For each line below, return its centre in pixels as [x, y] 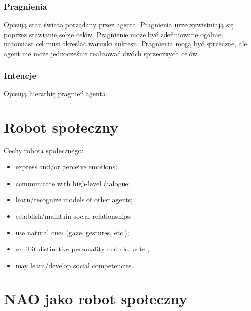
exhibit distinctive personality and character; [83, 249]
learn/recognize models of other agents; [74, 199]
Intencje [20, 75]
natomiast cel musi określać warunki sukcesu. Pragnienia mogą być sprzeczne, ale [125, 44]
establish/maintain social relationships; [74, 216]
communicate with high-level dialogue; [73, 183]
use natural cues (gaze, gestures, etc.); [72, 232]
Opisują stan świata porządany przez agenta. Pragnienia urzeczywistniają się [119, 25]
